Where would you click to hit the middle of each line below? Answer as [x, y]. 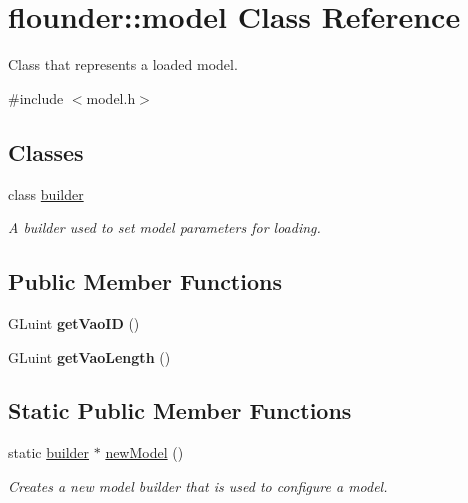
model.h [111, 97]
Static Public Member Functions [180, 410]
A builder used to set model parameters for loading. [164, 227]
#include [36, 97]
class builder [46, 193]
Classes [46, 151]
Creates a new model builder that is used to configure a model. [198, 485]
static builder [49, 452]
